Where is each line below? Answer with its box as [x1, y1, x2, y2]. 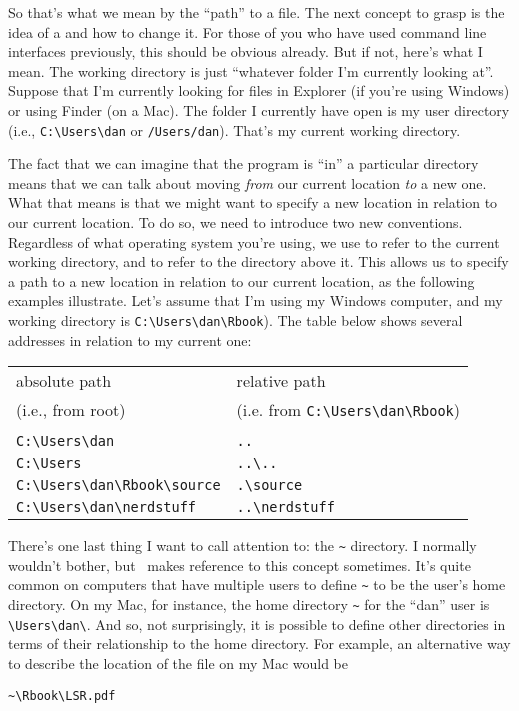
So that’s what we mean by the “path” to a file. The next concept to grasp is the [8, 2, 505, 22]
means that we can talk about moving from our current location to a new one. [8, 172, 487, 193]
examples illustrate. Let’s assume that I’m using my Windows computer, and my [8, 290, 503, 311]
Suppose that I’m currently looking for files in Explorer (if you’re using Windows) [8, 80, 510, 101]
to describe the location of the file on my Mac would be [8, 653, 348, 674]
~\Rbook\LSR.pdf [8, 688, 116, 703]
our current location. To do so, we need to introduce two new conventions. [8, 212, 463, 232]
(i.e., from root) [16, 398, 126, 422]
